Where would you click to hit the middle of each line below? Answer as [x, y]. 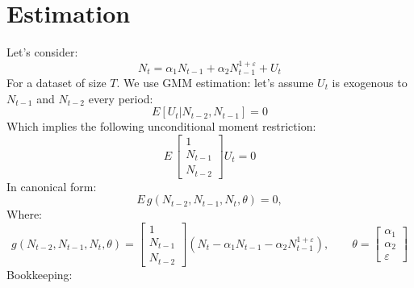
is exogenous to [370, 82]
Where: [24, 214]
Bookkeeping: [40, 274]
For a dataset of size [56, 82]
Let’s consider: [42, 52]
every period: [121, 98]
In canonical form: [52, 186]
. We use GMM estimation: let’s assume [215, 82]
